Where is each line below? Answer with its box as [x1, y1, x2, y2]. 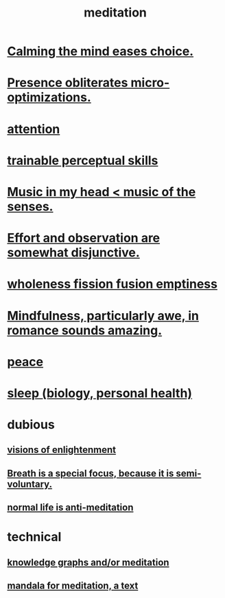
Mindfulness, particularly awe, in [7, 308, 199, 323]
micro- [130, 75, 170, 91]
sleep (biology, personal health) [7, 385, 193, 401]
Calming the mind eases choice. [7, 43, 194, 59]
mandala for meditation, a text [7, 580, 139, 592]
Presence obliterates [7, 75, 128, 91]
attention [7, 121, 60, 137]
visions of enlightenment [7, 444, 117, 456]
